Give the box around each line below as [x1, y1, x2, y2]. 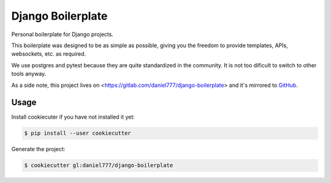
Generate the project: [11, 146, 66, 153]
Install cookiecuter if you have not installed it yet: [11, 113, 135, 121]
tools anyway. [11, 70, 47, 78]
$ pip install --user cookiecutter [24, 130, 131, 137]
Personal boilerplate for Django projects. [11, 31, 113, 38]
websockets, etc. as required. [11, 50, 86, 58]
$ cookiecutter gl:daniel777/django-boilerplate [24, 162, 173, 169]
